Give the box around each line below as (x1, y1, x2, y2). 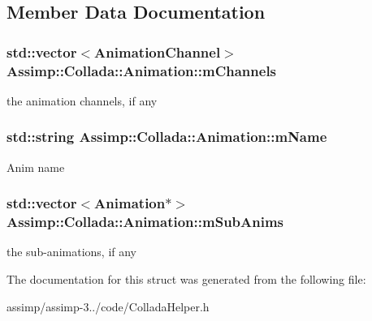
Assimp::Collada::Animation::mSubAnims (6, 212, 284, 232)
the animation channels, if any (6, 92, 158, 109)
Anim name (6, 158, 65, 175)
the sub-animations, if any (6, 243, 137, 260)
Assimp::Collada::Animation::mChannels (6, 60, 277, 80)
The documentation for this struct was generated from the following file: (6, 271, 366, 288)
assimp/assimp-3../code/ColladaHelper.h (6, 297, 210, 315)
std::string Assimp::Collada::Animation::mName (6, 126, 327, 147)
